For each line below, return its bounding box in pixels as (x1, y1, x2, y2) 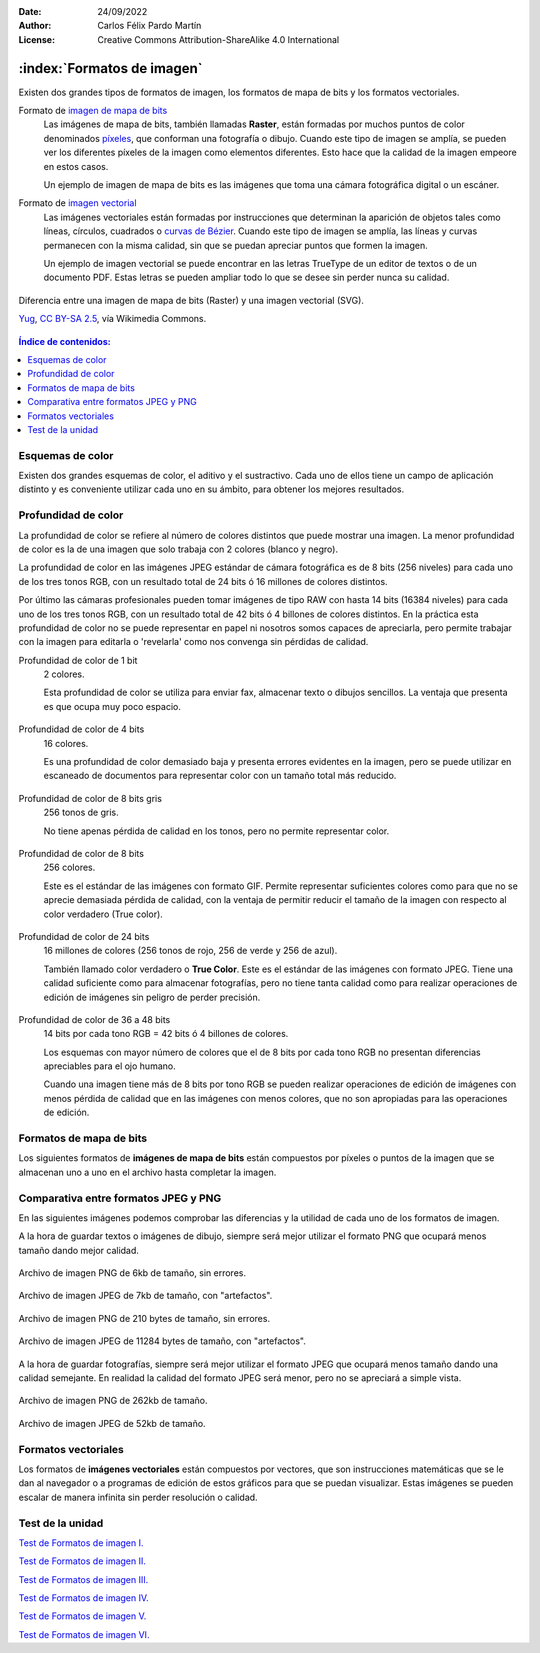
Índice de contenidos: (18, 335, 111, 347)
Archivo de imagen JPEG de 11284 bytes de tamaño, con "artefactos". (18, 1335, 307, 1347)
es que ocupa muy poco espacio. (43, 700, 182, 712)
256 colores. (43, 861, 96, 874)
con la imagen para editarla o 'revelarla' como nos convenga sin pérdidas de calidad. (18, 636, 369, 648)
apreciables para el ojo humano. (43, 1060, 176, 1072)
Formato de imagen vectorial (18, 197, 137, 209)
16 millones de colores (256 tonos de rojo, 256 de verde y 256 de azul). (43, 945, 338, 957)
